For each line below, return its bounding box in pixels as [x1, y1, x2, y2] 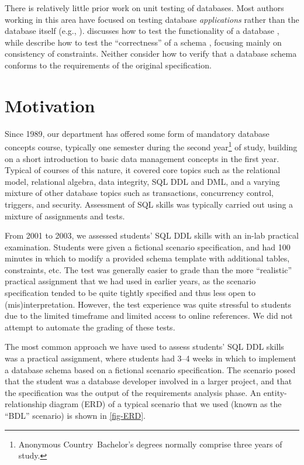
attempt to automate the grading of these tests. [5, 321, 175, 333]
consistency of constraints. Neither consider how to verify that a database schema [5, 47, 297, 60]
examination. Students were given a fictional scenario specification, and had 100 [5, 240, 291, 253]
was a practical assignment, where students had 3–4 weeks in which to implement [5, 352, 296, 364]
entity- [263, 386, 287, 398]
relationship [5, 398, 47, 410]
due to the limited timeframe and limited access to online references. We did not [5, 309, 293, 322]
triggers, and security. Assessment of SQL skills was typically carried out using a [5, 198, 293, 210]
